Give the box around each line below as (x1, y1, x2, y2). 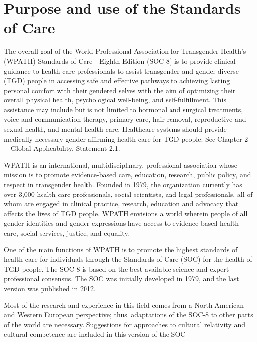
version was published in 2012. (4, 283, 96, 293)
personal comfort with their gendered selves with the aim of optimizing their (4, 85, 236, 95)
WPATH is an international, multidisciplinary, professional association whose (4, 159, 237, 170)
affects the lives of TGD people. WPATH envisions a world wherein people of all (4, 208, 248, 218)
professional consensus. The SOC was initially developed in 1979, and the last (4, 273, 239, 284)
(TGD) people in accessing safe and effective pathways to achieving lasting (4, 75, 230, 86)
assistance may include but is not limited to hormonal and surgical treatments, (4, 104, 243, 114)
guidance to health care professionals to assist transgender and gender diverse (4, 65, 239, 76)
